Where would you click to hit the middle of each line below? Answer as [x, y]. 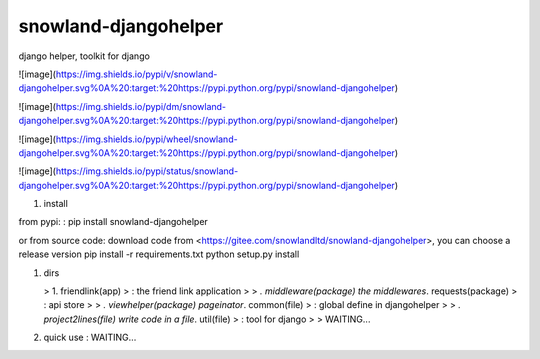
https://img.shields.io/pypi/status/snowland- [147, 171]
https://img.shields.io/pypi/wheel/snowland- [147, 139]
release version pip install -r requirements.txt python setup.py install [159, 254]
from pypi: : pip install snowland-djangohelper [113, 222]
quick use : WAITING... [90, 337]
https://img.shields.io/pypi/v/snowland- [136, 74]
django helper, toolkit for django [84, 56]
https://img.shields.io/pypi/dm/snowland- [141, 106]
